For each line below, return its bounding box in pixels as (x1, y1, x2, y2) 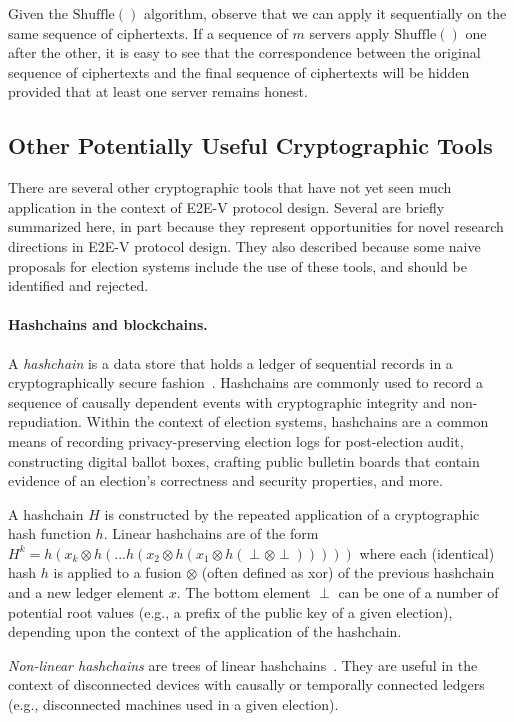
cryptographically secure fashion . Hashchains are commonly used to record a (8, 372, 484, 393)
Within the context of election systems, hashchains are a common (86, 411, 489, 432)
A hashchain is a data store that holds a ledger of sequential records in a (8, 352, 453, 373)
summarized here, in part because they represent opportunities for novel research (8, 216, 504, 237)
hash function (8, 523, 91, 544)
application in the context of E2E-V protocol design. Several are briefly (8, 196, 445, 217)
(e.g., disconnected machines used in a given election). (8, 694, 339, 715)
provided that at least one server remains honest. (8, 81, 308, 102)
